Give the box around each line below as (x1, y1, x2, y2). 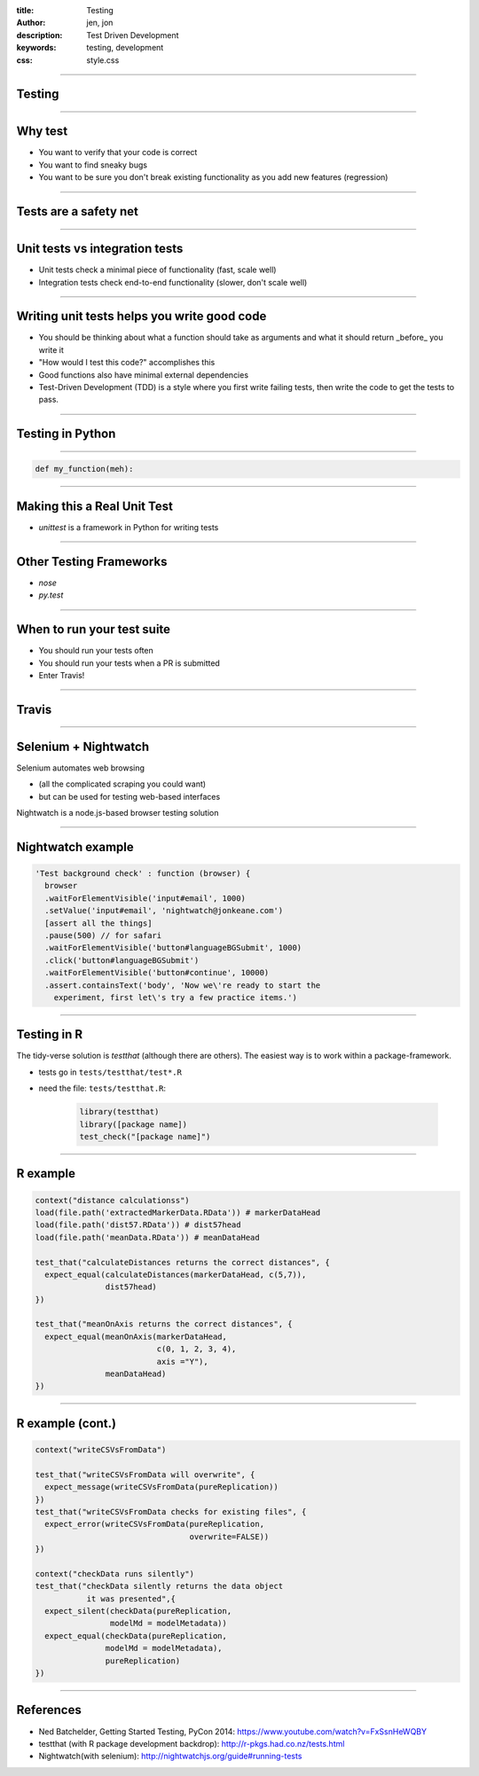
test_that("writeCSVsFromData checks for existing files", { (35, 1506, 307, 1516)
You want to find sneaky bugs (38, 160, 148, 170)
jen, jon (86, 18, 114, 28)
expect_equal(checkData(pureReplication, (44, 1631, 228, 1640)
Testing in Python (16, 426, 116, 442)
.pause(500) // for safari (44, 930, 162, 940)
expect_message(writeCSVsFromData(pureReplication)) (44, 1482, 279, 1492)
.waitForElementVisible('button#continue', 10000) (44, 967, 270, 978)
